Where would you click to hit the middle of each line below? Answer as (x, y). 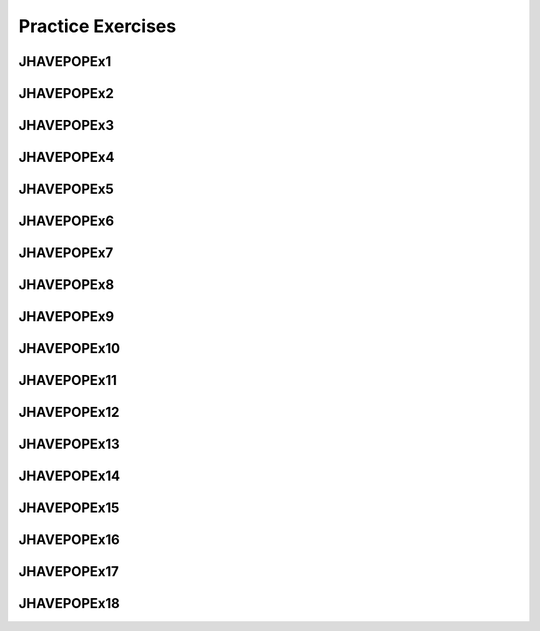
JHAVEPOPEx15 (69, 508)
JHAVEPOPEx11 (67, 380)
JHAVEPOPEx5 (66, 189)
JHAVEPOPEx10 (69, 348)
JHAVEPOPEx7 (66, 253)
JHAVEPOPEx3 (66, 125)
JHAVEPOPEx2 (66, 93)
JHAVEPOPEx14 (69, 476)
